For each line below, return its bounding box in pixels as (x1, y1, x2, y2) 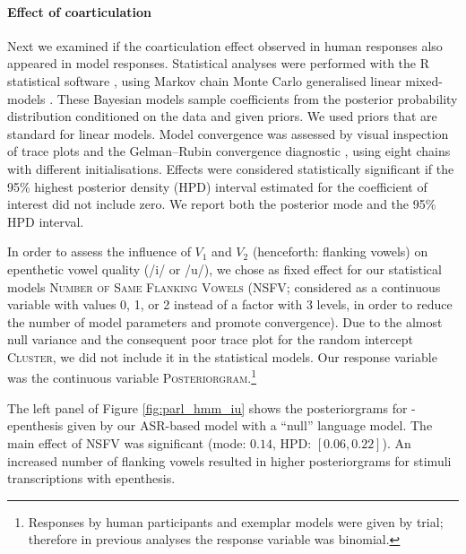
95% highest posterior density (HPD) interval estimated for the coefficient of (7, 177, 427, 195)
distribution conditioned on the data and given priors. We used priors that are (7, 107, 437, 126)
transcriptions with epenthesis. (7, 469, 176, 488)
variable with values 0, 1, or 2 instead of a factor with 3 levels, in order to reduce (7, 295, 453, 314)
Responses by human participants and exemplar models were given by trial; (28, 512, 444, 531)
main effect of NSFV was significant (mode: (7, 433, 246, 452)
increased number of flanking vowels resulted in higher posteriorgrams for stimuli (7, 451, 452, 470)
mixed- (405, 71, 443, 90)
